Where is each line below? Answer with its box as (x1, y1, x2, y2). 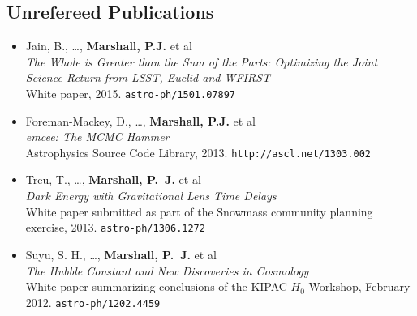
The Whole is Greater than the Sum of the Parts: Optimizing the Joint (25, 53, 378, 70)
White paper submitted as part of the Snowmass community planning (25, 203, 373, 220)
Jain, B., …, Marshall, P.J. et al (25, 37, 192, 54)
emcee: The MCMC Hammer (25, 128, 170, 145)
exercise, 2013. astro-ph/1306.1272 (25, 219, 205, 236)
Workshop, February (308, 278, 411, 295)
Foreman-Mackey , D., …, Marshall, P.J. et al (25, 112, 256, 129)
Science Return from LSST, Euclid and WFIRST (25, 69, 271, 86)
